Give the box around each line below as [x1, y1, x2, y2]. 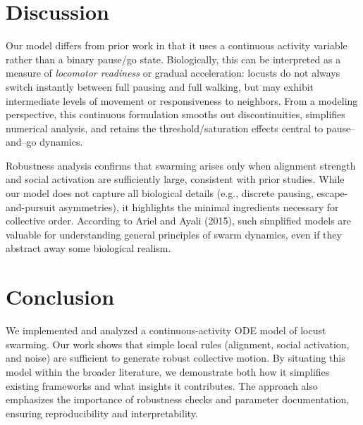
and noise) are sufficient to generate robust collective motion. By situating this [6, 350, 345, 365]
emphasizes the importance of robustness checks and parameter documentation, [6, 392, 350, 407]
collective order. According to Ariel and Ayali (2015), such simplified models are [6, 213, 352, 228]
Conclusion [6, 282, 115, 311]
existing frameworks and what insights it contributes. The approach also [6, 378, 318, 393]
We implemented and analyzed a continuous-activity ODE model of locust [6, 323, 326, 338]
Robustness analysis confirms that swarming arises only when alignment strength [6, 158, 356, 172]
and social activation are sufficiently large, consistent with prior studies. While [6, 172, 345, 186]
